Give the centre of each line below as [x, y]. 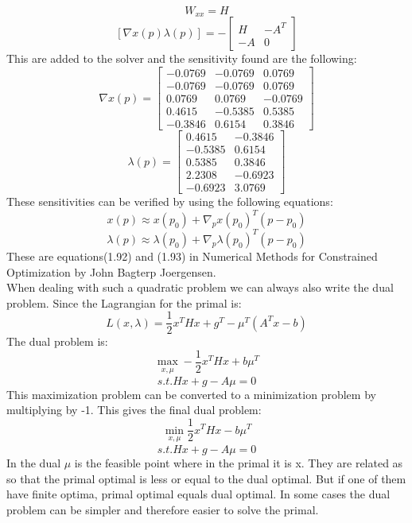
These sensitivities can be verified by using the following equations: [170, 201]
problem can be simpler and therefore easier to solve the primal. [163, 509]
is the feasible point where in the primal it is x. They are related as [239, 462]
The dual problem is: [57, 341]
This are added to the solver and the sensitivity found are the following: [182, 58]
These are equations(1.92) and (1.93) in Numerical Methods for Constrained [192, 256]
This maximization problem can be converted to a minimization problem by [191, 394]
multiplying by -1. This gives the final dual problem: [134, 410]
